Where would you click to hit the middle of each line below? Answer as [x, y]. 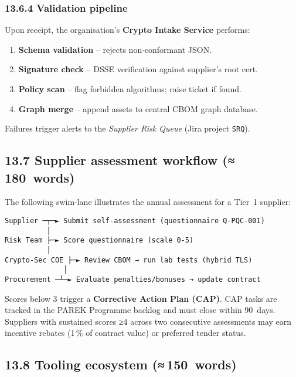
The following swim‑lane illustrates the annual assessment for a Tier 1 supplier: [148, 202]
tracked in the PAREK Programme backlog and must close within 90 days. [140, 310]
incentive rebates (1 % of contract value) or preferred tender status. [125, 333]
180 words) [40, 177]
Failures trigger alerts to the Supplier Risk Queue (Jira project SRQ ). [127, 128]
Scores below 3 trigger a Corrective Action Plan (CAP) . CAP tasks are [141, 298]
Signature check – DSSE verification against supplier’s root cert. [138, 69]
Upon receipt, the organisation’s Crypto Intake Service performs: [127, 30]
